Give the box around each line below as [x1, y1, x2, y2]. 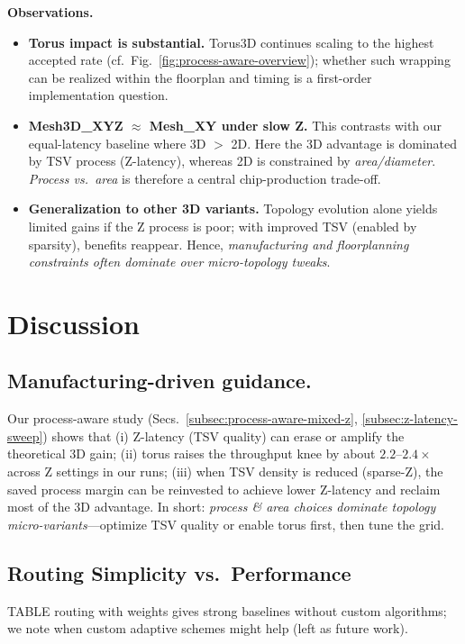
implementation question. [28, 86, 169, 104]
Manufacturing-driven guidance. [7, 367, 312, 395]
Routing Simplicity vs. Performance [7, 558, 351, 586]
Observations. [7, 3, 94, 21]
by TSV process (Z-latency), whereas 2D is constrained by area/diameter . [28, 151, 436, 170]
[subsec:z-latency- [361, 409, 458, 428]
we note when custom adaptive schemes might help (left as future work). [7, 619, 408, 638]
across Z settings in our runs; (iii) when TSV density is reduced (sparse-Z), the [7, 462, 443, 481]
